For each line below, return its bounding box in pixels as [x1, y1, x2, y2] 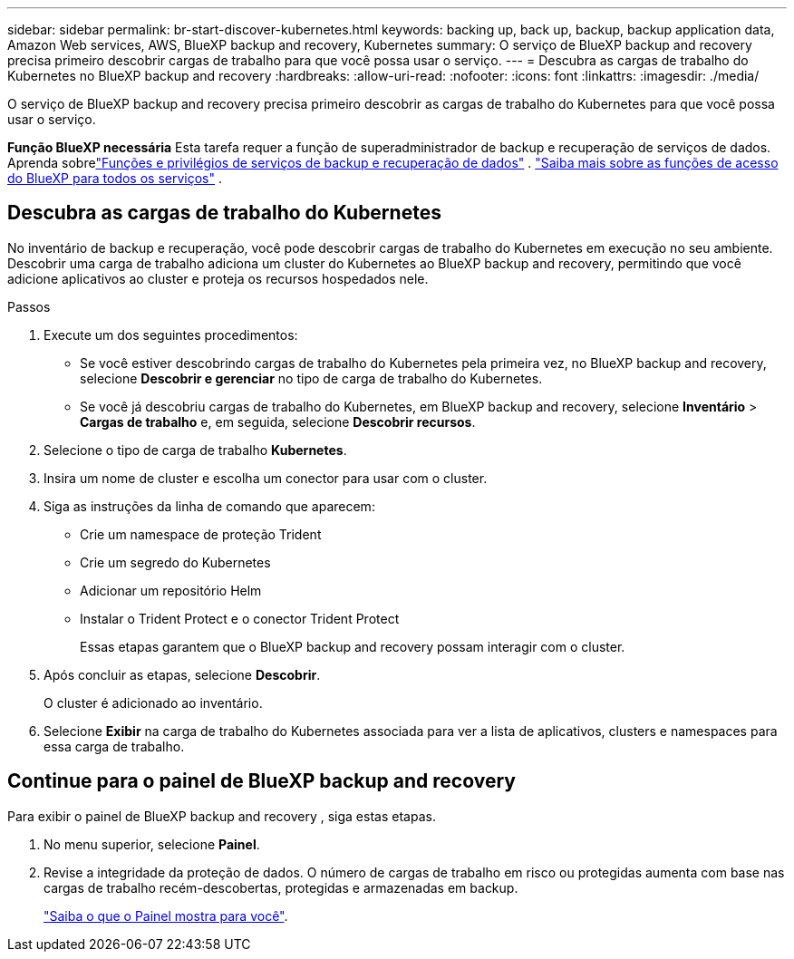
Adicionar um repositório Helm [80, 582, 262, 598]
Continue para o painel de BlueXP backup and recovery [7, 770, 516, 793]
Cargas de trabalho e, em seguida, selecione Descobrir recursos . [80, 413, 476, 430]
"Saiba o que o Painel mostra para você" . [44, 907, 288, 924]
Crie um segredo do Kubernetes [80, 554, 271, 570]
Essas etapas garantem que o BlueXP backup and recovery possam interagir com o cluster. [80, 638, 625, 654]
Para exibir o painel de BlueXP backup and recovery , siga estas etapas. [7, 808, 436, 824]
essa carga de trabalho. [44, 738, 185, 754]
